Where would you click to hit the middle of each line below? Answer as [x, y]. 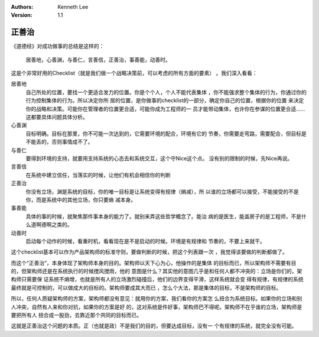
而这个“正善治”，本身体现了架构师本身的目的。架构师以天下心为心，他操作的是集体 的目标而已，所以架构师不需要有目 [154, 263]
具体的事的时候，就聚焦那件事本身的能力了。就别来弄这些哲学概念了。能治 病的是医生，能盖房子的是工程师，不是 [163, 216]
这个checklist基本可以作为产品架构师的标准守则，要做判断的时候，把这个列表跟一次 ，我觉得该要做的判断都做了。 [149, 252]
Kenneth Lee [73, 7]
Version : [22, 15]
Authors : [22, 7]
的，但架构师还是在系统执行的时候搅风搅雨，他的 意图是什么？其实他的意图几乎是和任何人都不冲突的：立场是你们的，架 [157, 271]
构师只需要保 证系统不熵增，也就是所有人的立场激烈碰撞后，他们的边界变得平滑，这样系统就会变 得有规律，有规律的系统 [157, 279]
